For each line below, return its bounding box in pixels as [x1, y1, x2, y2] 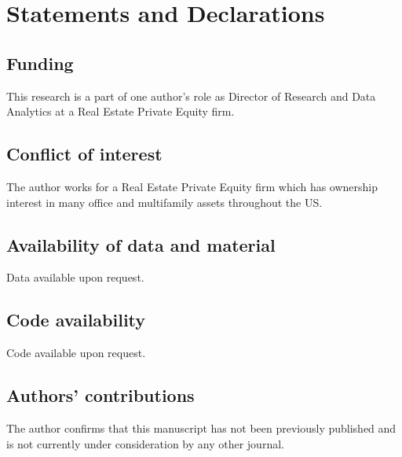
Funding [6, 50, 74, 75]
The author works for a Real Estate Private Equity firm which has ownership [6, 178, 378, 194]
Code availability [6, 308, 146, 332]
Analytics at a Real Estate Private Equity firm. [6, 103, 235, 120]
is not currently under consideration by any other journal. [6, 435, 284, 451]
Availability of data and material [6, 232, 276, 256]
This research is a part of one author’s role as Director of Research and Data [6, 87, 376, 104]
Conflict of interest [6, 142, 163, 166]
